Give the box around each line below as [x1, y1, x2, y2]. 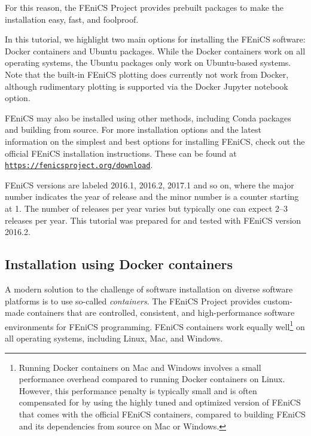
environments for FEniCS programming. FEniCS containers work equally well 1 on [5, 318, 305, 333]
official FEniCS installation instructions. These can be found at [5, 147, 237, 159]
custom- [263, 294, 292, 307]
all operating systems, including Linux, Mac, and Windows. [5, 331, 223, 344]
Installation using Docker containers [5, 255, 233, 273]
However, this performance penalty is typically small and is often [19, 384, 257, 397]
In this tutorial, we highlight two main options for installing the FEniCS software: [5, 33, 306, 45]
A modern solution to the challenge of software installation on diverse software [5, 282, 293, 295]
